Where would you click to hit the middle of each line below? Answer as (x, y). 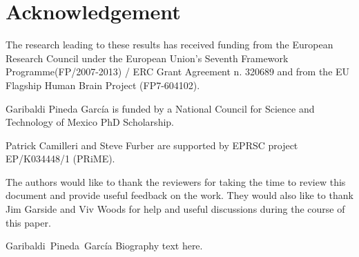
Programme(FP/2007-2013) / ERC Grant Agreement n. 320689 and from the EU (178, 72)
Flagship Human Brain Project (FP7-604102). (103, 85)
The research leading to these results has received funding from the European (169, 45)
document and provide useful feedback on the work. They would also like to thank (179, 195)
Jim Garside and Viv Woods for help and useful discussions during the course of (175, 209)
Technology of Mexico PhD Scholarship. (90, 122)
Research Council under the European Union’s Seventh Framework (147, 58)
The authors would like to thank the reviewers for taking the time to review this (176, 181)
